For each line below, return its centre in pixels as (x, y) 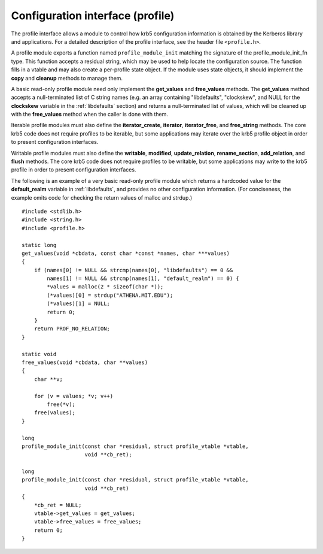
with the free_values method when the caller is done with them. (90, 115)
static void (39, 354)
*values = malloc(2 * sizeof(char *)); (105, 287)
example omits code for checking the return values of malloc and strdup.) (102, 197)
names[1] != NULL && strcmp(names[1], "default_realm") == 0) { (143, 278)
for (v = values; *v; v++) (74, 396)
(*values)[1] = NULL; (79, 304)
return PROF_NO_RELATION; (72, 329)
